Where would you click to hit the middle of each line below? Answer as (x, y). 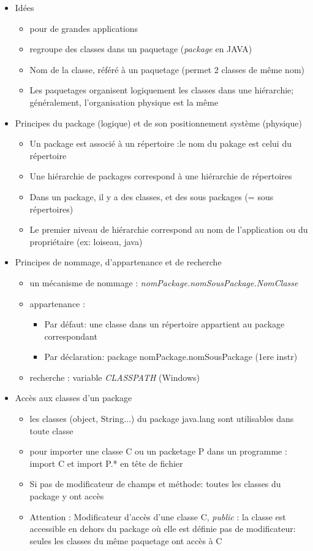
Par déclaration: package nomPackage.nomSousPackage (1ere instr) (171, 357)
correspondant (71, 336)
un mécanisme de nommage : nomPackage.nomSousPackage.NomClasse (164, 282)
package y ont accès (67, 496)
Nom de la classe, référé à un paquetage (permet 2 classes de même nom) (167, 69)
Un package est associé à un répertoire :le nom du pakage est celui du (160, 143)
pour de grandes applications (84, 28)
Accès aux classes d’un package (74, 398)
